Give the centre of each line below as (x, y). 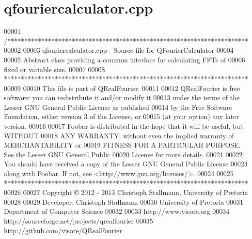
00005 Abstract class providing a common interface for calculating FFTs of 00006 (125, 59)
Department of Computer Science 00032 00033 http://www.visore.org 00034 (117, 211)
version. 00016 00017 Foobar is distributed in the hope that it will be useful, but (124, 126)
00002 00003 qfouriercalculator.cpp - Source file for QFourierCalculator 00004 (119, 50)
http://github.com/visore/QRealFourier (63, 230)
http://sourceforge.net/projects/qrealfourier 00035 (79, 221)
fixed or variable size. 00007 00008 (55, 69)
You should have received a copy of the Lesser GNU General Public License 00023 (126, 164)
